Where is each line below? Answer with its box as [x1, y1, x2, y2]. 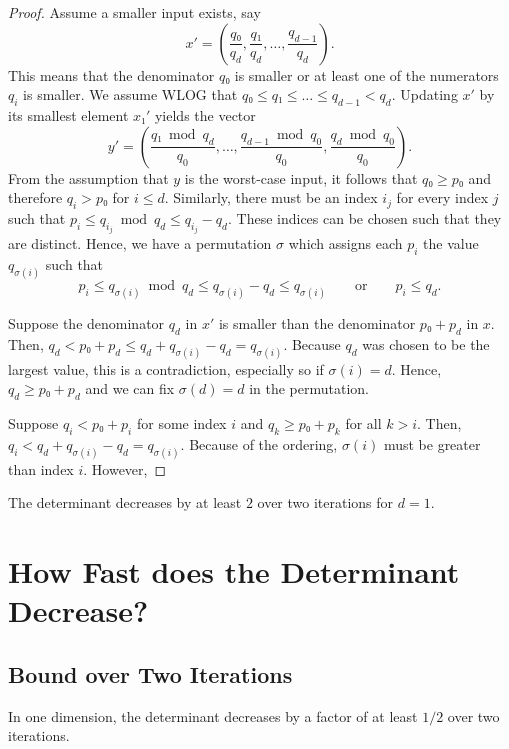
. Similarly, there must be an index [164, 187, 378, 208]
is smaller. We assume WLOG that [23, 84, 238, 105]
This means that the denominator [8, 64, 215, 85]
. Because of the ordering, [180, 433, 338, 454]
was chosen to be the [362, 333, 490, 354]
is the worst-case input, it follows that [184, 167, 418, 188]
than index [8, 458, 74, 479]
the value [423, 233, 479, 254]
